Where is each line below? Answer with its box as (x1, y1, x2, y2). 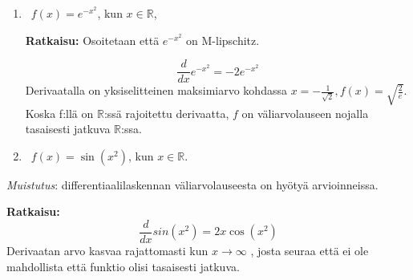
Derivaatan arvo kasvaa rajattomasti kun (6, 241, 209, 258)
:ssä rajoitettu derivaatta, (103, 104, 229, 121)
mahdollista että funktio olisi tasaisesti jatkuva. (6, 258, 240, 274)
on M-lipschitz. (186, 31, 260, 48)
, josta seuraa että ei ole (250, 241, 369, 258)
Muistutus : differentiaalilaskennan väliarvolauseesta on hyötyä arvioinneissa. (6, 176, 379, 193)
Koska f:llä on (25, 104, 94, 121)
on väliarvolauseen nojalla (241, 104, 369, 121)
